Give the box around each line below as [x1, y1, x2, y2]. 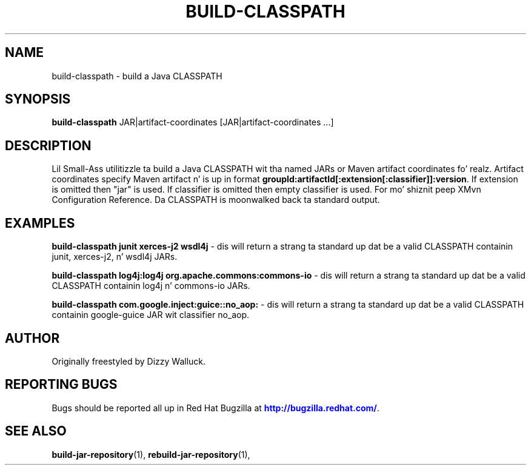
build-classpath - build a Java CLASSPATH [52, 70, 222, 81]
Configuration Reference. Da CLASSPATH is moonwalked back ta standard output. [52, 194, 380, 205]
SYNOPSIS [5, 91, 71, 107]
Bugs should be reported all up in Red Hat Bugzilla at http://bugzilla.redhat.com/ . [52, 402, 379, 413]
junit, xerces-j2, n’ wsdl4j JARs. [52, 251, 178, 262]
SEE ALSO [5, 423, 67, 439]
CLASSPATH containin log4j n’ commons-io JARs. [52, 280, 250, 291]
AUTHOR [5, 330, 60, 346]
